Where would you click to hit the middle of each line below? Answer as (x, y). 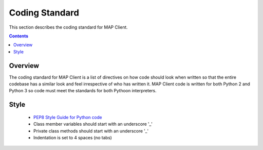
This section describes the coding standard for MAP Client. (68, 27)
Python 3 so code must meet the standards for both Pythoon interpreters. (83, 91)
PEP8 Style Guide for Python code (68, 117)
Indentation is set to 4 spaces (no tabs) (73, 137)
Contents (19, 36)
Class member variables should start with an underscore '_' (93, 124)
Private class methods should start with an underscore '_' (91, 131)
